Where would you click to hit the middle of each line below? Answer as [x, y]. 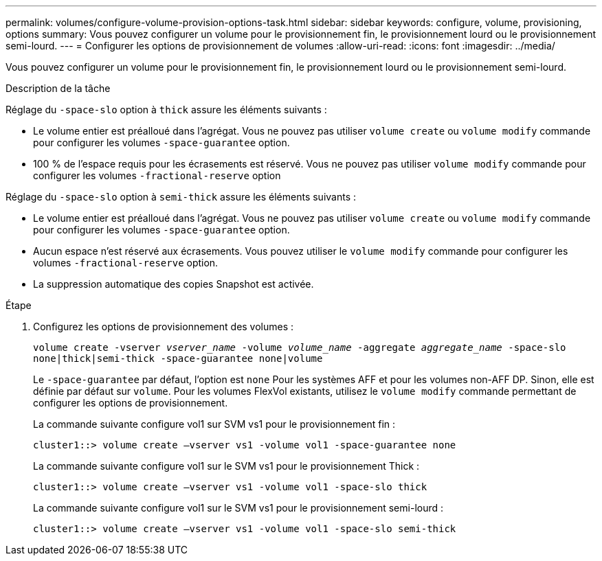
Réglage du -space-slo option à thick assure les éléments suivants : [166, 110]
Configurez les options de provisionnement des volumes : [164, 327]
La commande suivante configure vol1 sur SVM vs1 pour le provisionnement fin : [214, 424]
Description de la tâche [58, 88]
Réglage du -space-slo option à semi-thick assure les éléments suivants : [181, 197]
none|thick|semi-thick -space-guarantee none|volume [178, 358]
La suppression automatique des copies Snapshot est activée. [174, 284]
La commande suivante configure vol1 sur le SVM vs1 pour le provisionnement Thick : [226, 466]
